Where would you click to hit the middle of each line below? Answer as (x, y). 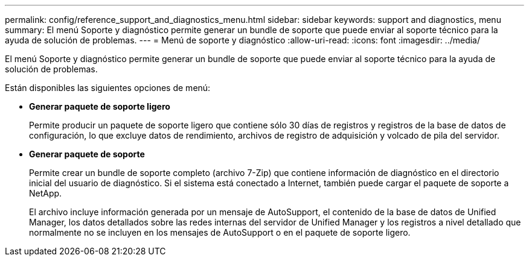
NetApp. (46, 193)
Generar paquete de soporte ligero (100, 106)
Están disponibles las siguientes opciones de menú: (108, 88)
